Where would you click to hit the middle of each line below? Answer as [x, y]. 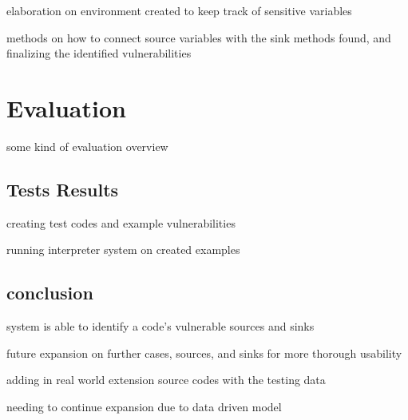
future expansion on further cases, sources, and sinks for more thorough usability [204, 353]
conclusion [50, 293]
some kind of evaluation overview [87, 146]
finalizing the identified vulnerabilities [99, 53]
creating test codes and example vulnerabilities [121, 222]
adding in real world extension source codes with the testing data [166, 380]
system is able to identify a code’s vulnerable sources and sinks [160, 326]
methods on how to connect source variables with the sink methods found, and [199, 37]
